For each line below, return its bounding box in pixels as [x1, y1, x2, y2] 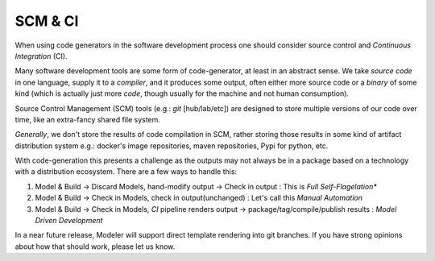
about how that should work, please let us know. [14, 242, 176, 251]
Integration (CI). [14, 51, 68, 60]
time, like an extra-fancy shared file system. [14, 114, 161, 124]
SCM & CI [14, 12, 79, 30]
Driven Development [35, 216, 103, 226]
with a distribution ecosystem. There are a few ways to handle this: [14, 167, 238, 176]
